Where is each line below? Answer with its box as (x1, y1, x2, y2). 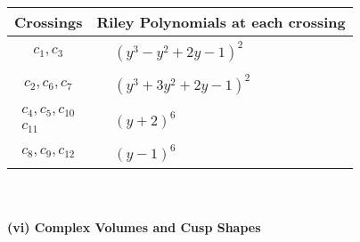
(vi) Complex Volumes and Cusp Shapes (7, 217, 261, 236)
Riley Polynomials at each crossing (96, 12, 346, 32)
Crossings (14, 12, 83, 32)
